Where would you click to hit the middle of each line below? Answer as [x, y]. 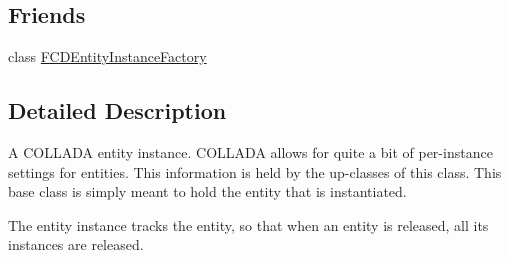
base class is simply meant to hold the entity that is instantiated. [207, 191]
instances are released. [76, 244]
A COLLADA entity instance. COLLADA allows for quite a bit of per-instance [250, 152]
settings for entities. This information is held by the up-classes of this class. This [255, 171]
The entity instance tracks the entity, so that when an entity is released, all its [248, 224]
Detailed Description [117, 110]
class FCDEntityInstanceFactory [107, 56]
